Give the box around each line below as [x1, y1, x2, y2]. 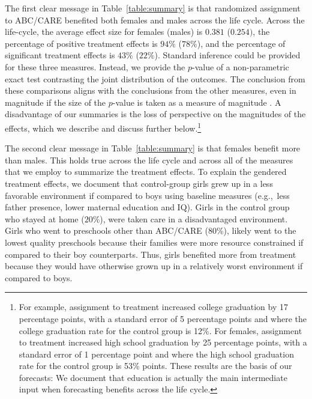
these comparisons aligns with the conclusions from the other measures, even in [5, 84, 296, 97]
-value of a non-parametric [191, 60, 289, 73]
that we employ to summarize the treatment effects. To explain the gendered [5, 165, 287, 178]
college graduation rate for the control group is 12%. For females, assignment [19, 324, 302, 337]
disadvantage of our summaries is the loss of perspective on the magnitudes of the [5, 108, 306, 120]
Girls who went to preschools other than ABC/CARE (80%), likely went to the [5, 224, 296, 237]
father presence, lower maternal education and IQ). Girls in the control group [5, 201, 290, 213]
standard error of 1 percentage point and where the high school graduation [19, 347, 294, 360]
